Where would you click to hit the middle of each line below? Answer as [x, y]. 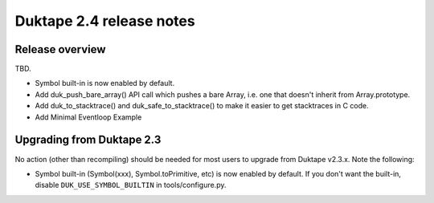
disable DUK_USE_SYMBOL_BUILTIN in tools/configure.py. [131, 185]
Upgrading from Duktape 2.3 [88, 140]
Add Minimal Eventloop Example [88, 117]
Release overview [60, 49]
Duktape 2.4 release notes [105, 21]
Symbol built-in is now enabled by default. [105, 83]
